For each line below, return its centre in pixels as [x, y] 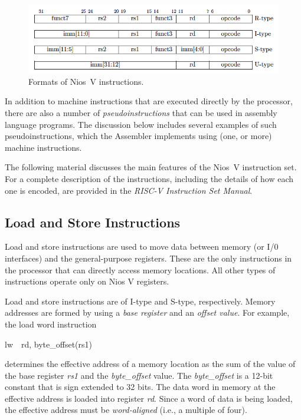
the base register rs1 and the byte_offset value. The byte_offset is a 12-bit [139, 375]
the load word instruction [51, 324]
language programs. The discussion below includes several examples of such [141, 124]
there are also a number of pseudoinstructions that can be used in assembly [141, 112]
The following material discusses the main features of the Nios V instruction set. [151, 167]
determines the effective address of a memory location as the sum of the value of [150, 364]
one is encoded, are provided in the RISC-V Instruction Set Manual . [129, 190]
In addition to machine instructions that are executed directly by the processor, [149, 101]
